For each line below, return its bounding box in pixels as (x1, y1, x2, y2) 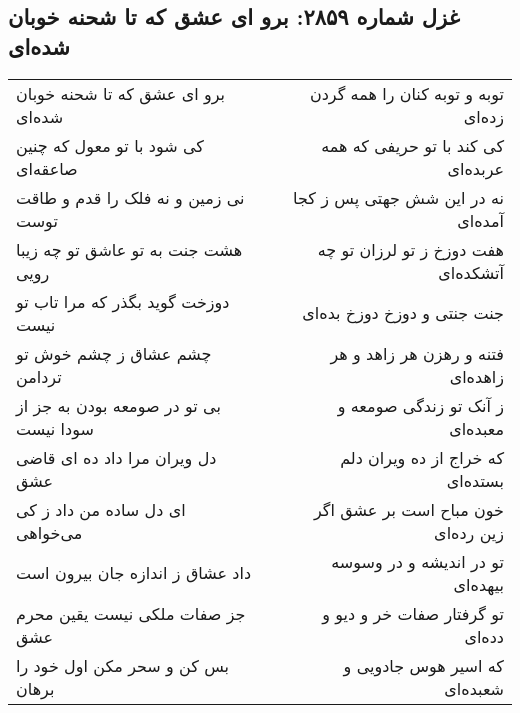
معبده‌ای (449, 416, 504, 440)
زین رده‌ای (434, 520, 504, 544)
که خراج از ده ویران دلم (340, 445, 504, 469)
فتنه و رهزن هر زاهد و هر (330, 341, 504, 365)
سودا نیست (16, 416, 94, 440)
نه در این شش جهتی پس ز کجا (293, 185, 504, 209)
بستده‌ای (446, 468, 504, 492)
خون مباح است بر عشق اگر (313, 497, 504, 521)
